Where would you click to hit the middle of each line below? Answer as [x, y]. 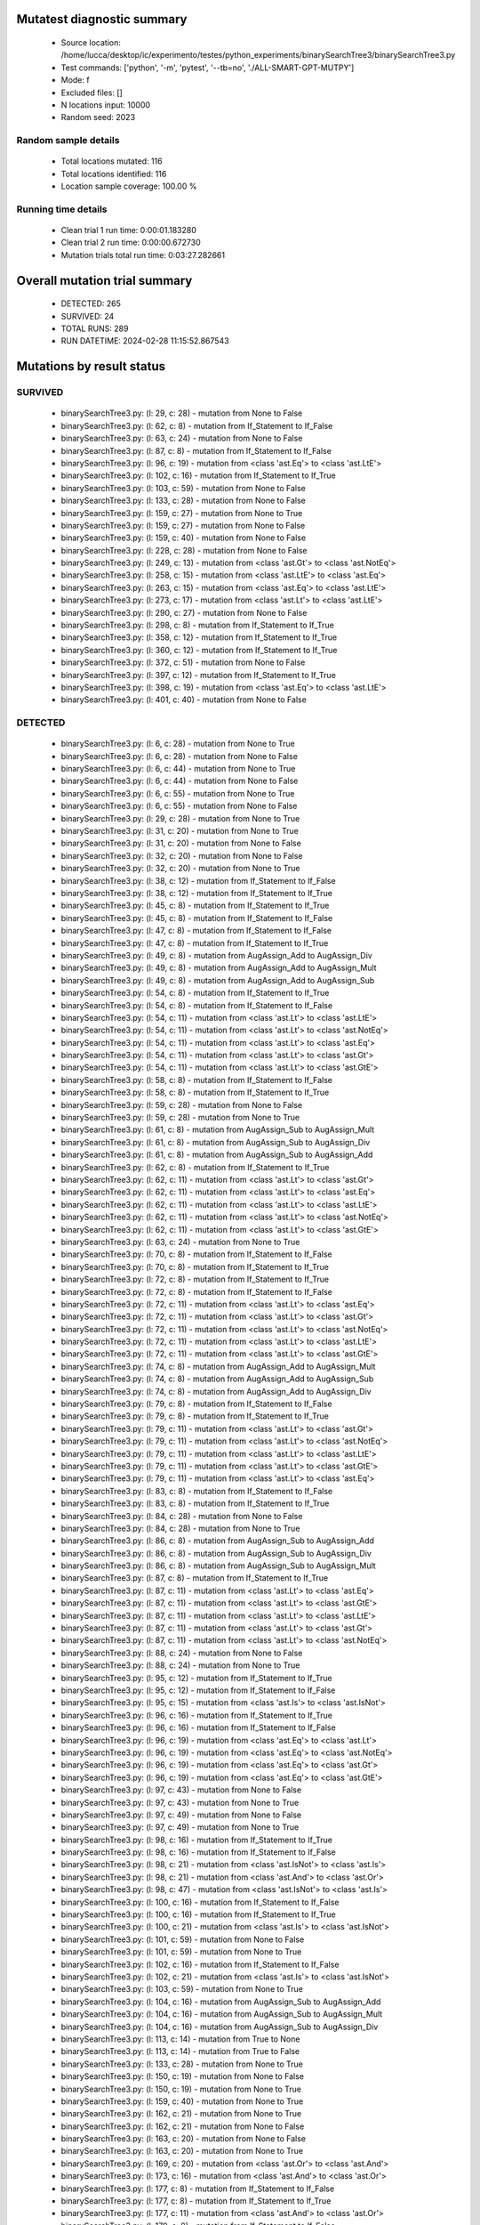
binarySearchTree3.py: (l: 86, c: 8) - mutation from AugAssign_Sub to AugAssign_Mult [219, 1566]
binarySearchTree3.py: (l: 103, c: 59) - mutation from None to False [183, 488]
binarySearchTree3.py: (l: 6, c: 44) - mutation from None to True [178, 769]
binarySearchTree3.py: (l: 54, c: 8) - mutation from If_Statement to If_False [197, 1005]
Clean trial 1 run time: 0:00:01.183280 [129, 231]
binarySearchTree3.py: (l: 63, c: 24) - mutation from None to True [180, 1242]
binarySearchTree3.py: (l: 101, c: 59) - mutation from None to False [183, 1939]
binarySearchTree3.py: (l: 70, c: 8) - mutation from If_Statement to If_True [195, 1266]
